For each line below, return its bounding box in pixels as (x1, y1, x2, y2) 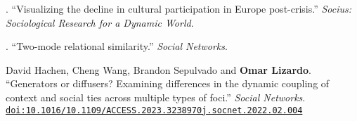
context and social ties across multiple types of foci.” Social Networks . (6, 89, 306, 104)
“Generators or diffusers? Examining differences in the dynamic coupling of (6, 76, 330, 91)
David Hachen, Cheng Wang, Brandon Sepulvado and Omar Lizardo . (6, 62, 311, 77)
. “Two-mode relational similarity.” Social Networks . (6, 39, 228, 53)
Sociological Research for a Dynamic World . (6, 15, 194, 30)
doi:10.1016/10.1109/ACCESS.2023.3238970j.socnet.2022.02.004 (6, 105, 303, 115)
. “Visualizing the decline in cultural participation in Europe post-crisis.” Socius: (6, 1, 352, 15)
